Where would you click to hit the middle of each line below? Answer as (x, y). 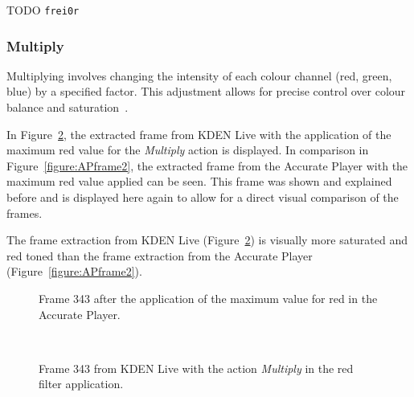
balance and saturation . (68, 107)
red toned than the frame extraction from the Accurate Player (160, 255)
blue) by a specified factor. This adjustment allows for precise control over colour (206, 91)
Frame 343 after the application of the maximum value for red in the (208, 298)
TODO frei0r (43, 10)
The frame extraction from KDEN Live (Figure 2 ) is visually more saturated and (207, 240)
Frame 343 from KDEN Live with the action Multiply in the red (196, 368)
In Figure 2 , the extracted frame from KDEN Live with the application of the (199, 134)
